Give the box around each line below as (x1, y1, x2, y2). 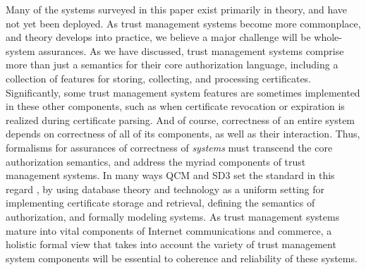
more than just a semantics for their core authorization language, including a (6, 57, 338, 72)
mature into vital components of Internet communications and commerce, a (6, 223, 332, 238)
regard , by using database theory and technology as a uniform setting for (6, 181, 325, 196)
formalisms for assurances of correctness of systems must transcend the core (6, 140, 333, 154)
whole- (314, 30, 342, 44)
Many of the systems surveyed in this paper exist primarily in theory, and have (6, 2, 348, 16)
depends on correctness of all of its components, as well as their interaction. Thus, (6, 126, 360, 141)
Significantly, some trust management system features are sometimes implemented (6, 85, 360, 99)
